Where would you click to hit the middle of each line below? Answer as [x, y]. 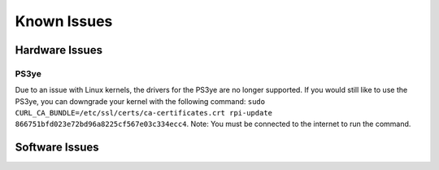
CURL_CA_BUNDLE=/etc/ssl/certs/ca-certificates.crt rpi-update [143, 113]
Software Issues [57, 148]
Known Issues [64, 21]
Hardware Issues [59, 50]
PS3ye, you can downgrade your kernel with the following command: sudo [140, 101]
